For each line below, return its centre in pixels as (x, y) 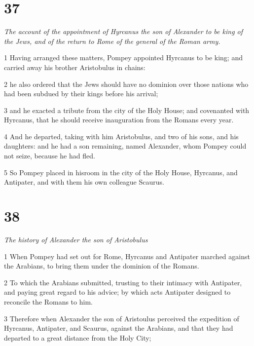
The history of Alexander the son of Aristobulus (76, 239)
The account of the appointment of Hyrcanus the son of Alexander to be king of (124, 31)
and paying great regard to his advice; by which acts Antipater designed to (117, 292)
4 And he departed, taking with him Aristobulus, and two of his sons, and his (121, 136)
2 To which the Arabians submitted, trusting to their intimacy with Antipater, (123, 282)
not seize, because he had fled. (50, 156)
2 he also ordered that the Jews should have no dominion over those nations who (126, 84)
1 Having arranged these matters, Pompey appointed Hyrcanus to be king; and (123, 58)
